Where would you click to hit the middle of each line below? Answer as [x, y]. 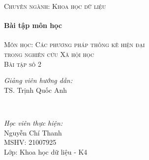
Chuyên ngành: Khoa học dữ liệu [55, 6]
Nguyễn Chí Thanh [33, 132]
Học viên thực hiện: [33, 122]
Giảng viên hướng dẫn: [38, 80]
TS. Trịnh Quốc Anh [36, 90]
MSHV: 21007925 [30, 142]
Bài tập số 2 [23, 64]
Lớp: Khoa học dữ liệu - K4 [46, 151]
